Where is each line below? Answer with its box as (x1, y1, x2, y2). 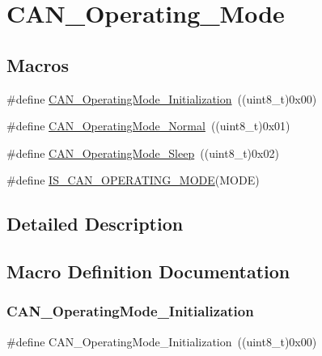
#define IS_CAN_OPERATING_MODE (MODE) (6, 172, 260, 189)
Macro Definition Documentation (6, 259, 290, 284)
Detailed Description (6, 211, 184, 236)
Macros (6, 52, 69, 77)
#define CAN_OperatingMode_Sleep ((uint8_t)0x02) (6, 144, 279, 161)
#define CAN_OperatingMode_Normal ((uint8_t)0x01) (6, 117, 290, 134)
